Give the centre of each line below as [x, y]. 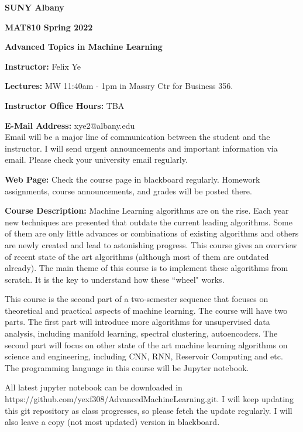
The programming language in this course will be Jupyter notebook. [127, 367]
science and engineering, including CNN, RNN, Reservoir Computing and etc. [144, 356]
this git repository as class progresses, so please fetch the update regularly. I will [149, 410]
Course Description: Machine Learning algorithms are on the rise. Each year [147, 210]
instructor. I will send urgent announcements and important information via [141, 148]
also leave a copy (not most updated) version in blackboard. [112, 422]
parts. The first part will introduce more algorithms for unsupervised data [137, 322]
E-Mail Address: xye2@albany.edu [70, 125]
